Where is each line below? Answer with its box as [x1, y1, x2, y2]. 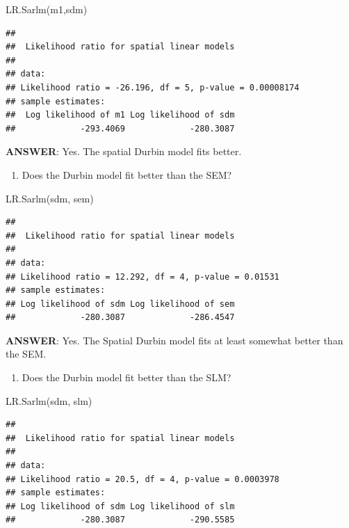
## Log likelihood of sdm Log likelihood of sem [6, 298, 235, 309]
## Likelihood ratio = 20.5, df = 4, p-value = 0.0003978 [6, 474, 279, 484]
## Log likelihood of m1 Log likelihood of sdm [6, 110, 235, 120]
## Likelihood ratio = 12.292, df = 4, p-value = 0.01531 [6, 271, 279, 282]
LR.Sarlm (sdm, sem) [6, 191, 94, 205]
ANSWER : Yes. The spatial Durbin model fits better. [6, 144, 242, 159]
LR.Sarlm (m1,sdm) [6, 2, 88, 16]
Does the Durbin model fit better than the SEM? [22, 167, 232, 182]
